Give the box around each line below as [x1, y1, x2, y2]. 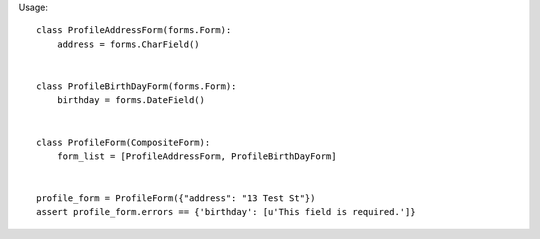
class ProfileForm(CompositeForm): [36, 136, 211, 148]
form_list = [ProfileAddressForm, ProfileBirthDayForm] [56, 150, 337, 162]
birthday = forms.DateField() [56, 95, 205, 106]
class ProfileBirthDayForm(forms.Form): [36, 80, 237, 92]
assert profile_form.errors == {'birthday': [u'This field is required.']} [36, 206, 416, 218]
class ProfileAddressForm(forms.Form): [36, 25, 232, 36]
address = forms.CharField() [56, 38, 200, 50]
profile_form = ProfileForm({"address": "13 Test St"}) [36, 193, 316, 204]
